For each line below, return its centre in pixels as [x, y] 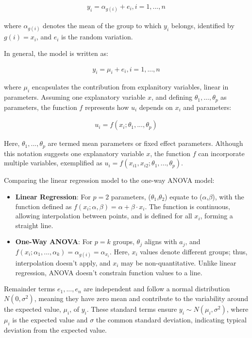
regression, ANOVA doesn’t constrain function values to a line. [109, 272]
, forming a [217, 216]
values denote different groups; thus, [194, 251]
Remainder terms [30, 289]
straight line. [34, 225]
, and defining [172, 97]
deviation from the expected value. [55, 329]
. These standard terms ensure [132, 309]
